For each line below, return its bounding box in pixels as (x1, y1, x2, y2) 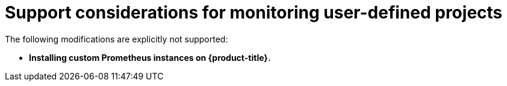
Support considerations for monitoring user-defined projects (5, 2, 503, 23)
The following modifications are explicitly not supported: (5, 33, 228, 44)
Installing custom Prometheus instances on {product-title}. (29, 52, 271, 63)
